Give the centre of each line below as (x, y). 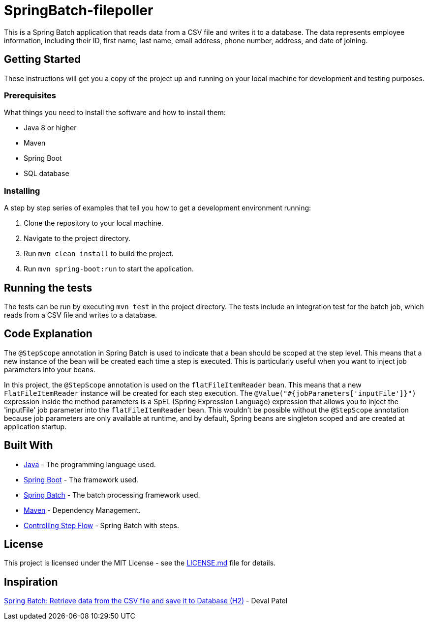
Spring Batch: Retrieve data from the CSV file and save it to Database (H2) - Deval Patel (146, 601)
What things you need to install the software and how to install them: (115, 113)
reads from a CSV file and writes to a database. (81, 315)
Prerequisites (30, 95)
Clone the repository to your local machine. (94, 223)
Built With (29, 446)
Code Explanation (48, 334)
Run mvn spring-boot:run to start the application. (109, 269)
